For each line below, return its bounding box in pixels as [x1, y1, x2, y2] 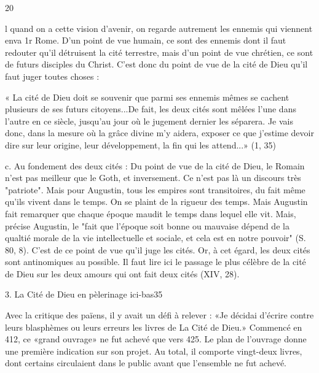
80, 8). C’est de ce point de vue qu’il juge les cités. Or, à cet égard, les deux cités [5, 243, 310, 256]
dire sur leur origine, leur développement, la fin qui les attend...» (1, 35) [5, 138, 276, 151]
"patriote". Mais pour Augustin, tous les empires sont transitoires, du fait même [5, 183, 305, 196]
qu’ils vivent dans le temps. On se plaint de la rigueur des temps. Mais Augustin [5, 195, 308, 208]
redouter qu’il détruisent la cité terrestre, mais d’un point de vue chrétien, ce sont [5, 45, 313, 58]
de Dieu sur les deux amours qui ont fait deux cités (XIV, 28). [5, 267, 240, 280]
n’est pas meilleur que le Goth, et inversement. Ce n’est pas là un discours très [5, 171, 301, 184]
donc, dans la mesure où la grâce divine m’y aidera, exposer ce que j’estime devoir [5, 126, 314, 139]
